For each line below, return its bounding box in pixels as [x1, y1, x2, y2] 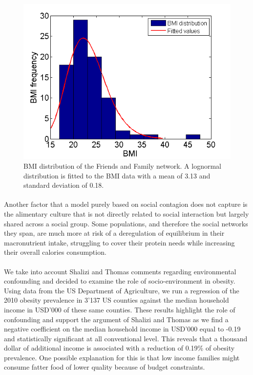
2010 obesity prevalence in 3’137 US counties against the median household [4, 295, 229, 305]
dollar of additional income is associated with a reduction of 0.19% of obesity [4, 343, 235, 353]
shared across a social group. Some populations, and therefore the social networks [4, 218, 248, 228]
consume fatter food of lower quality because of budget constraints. [4, 362, 205, 372]
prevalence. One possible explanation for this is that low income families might [4, 352, 240, 362]
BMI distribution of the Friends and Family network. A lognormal [23, 161, 222, 171]
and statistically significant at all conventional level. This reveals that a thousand [4, 333, 248, 343]
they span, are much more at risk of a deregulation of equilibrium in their [4, 228, 225, 238]
